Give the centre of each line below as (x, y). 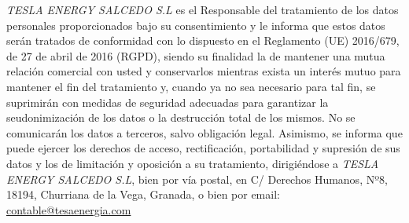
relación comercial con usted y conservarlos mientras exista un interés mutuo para (204, 71)
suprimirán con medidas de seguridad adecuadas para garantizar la (168, 102)
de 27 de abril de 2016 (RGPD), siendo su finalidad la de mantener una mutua (196, 55)
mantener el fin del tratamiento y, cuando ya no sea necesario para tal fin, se (191, 86)
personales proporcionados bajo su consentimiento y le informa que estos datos (196, 25)
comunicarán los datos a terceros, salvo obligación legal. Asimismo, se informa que (204, 132)
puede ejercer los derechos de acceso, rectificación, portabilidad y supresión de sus (203, 148)
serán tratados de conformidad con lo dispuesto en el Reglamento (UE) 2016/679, (203, 40)
